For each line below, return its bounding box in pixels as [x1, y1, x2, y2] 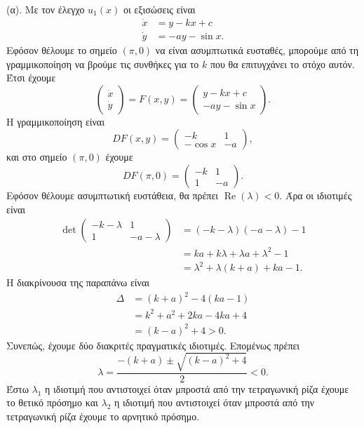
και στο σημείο [6, 149, 67, 164]
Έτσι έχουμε [6, 70, 56, 85]
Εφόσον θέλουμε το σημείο [6, 43, 117, 58]
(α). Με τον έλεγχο [6, 2, 85, 16]
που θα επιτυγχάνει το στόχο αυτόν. [210, 56, 355, 71]
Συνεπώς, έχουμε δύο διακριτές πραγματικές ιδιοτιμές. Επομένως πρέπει [6, 337, 300, 352]
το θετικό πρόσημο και [6, 395, 98, 410]
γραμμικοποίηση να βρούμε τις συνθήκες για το [6, 56, 199, 71]
